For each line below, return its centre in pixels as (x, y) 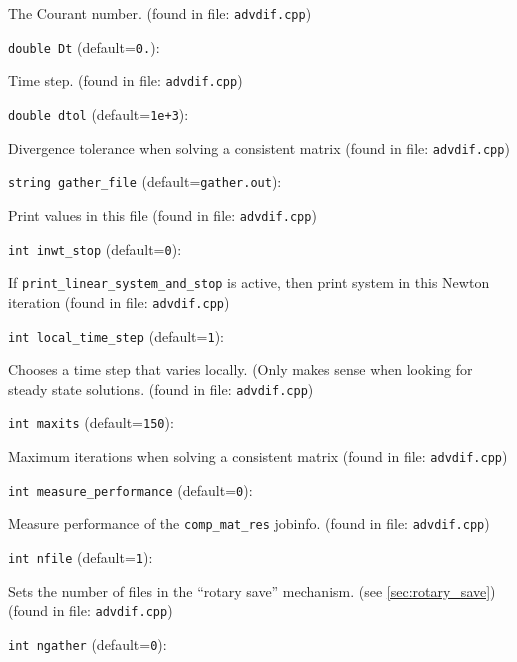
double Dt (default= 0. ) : (84, 46)
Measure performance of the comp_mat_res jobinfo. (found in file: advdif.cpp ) (249, 523)
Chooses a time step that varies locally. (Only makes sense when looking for (240, 369)
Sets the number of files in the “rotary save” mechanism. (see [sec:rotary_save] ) (252, 590)
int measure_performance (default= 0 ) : (130, 489)
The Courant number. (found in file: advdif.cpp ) (160, 13)
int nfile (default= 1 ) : (80, 557)
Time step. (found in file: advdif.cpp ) (125, 80)
